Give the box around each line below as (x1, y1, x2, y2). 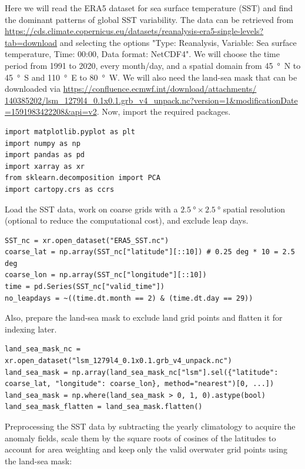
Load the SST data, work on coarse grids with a (5, 202, 178, 215)
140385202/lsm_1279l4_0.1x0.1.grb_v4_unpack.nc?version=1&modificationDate (5, 94, 298, 106)
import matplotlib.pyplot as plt (5, 127, 135, 136)
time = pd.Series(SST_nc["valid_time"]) (5, 282, 165, 291)
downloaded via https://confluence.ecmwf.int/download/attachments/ (5, 82, 257, 95)
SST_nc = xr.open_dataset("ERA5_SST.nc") (5, 236, 169, 245)
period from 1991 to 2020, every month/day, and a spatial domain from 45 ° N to (5, 59, 301, 71)
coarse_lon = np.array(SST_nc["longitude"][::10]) (5, 271, 207, 280)
